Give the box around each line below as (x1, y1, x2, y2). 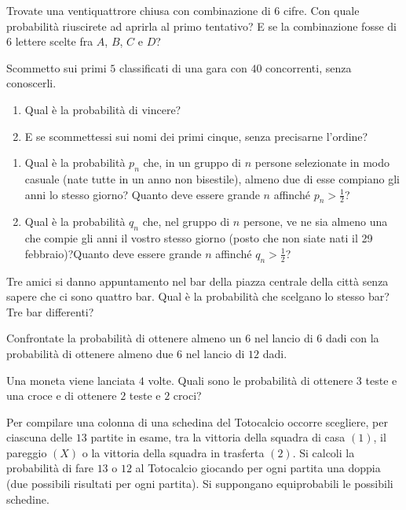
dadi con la (325, 330, 379, 346)
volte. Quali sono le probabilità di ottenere (148, 371, 353, 388)
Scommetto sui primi (6, 59, 107, 76)
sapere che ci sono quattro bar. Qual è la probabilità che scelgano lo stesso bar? (6, 288, 390, 305)
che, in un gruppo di (143, 154, 241, 171)
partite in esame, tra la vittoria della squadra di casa (90, 429, 346, 445)
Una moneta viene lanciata (6, 371, 136, 388)
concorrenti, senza (265, 59, 352, 76)
